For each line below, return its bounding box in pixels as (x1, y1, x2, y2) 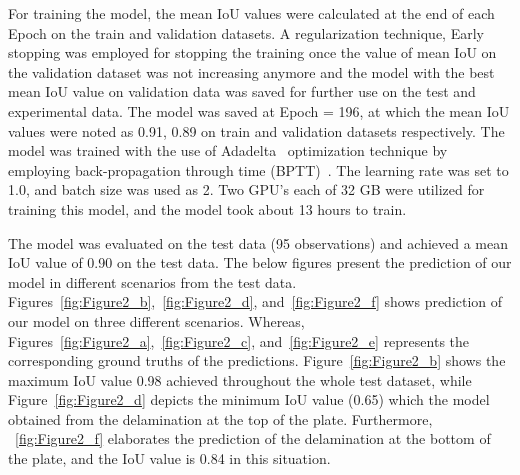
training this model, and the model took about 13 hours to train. (8, 198, 407, 219)
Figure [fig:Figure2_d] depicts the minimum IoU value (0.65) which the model (8, 389, 490, 410)
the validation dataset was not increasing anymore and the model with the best (8, 61, 495, 82)
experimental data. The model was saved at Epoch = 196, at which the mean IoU (8, 100, 510, 121)
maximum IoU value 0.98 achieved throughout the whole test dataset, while (8, 369, 472, 390)
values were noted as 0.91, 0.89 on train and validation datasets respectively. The (8, 120, 505, 141)
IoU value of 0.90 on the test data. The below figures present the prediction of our (8, 252, 512, 273)
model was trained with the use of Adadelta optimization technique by (8, 140, 448, 161)
